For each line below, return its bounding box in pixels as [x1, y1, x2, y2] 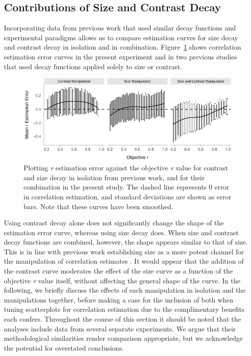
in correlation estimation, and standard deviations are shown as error [24, 191, 231, 201]
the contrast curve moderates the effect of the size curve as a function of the [4, 266, 233, 276]
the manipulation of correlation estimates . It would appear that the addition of [4, 256, 244, 266]
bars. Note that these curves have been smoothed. [24, 201, 174, 211]
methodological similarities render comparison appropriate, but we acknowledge [4, 333, 243, 343]
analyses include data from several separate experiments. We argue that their [4, 323, 236, 333]
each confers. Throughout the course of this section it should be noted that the [4, 314, 241, 324]
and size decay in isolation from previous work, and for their [24, 172, 205, 182]
